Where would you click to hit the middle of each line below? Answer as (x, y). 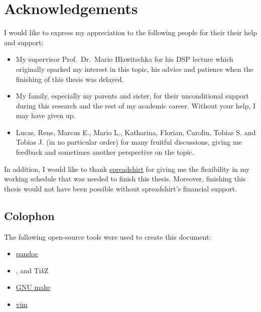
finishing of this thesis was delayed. (70, 79)
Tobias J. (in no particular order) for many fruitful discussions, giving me (129, 142)
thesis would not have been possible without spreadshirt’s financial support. (120, 188)
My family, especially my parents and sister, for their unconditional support (132, 96)
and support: (24, 42)
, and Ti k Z (32, 270)
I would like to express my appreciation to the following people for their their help (130, 32)
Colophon (29, 215)
